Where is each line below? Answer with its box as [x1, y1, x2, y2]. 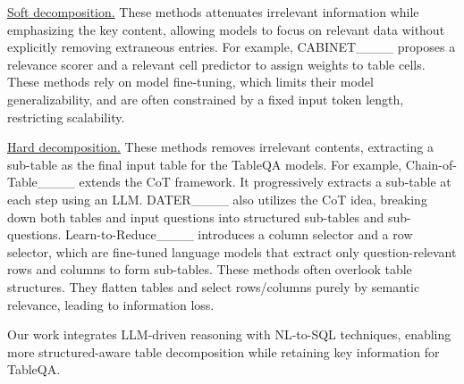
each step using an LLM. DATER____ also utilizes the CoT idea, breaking [7, 189, 427, 208]
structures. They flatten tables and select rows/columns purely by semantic [7, 277, 420, 296]
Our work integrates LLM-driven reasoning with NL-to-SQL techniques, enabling [7, 325, 451, 344]
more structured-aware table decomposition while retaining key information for [7, 342, 440, 361]
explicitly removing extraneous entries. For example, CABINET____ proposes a [7, 38, 456, 56]
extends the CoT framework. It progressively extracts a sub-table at [79, 172, 451, 191]
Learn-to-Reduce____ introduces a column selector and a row [65, 225, 413, 244]
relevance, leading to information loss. [7, 295, 215, 313]
